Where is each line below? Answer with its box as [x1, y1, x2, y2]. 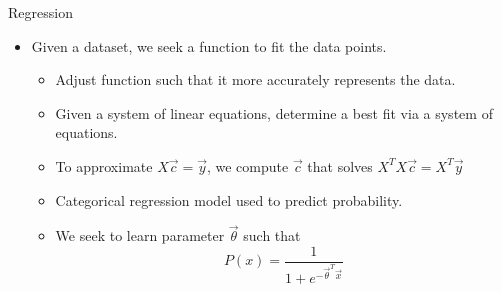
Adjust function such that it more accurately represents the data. [55, 69, 456, 90]
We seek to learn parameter [55, 225, 225, 246]
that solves [307, 155, 373, 176]
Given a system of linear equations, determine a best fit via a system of [55, 102, 493, 123]
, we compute [206, 155, 289, 176]
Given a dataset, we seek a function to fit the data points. [31, 35, 387, 56]
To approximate [55, 155, 153, 176]
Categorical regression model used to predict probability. [55, 189, 403, 210]
